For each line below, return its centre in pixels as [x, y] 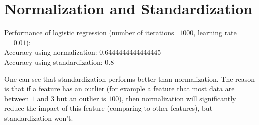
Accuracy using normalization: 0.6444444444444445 [83, 52]
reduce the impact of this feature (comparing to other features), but [108, 108]
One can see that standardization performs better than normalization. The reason [130, 79]
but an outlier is [81, 98]
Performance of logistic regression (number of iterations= [92, 32]
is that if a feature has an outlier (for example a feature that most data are [119, 89]
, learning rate [215, 32]
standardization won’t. [39, 118]
